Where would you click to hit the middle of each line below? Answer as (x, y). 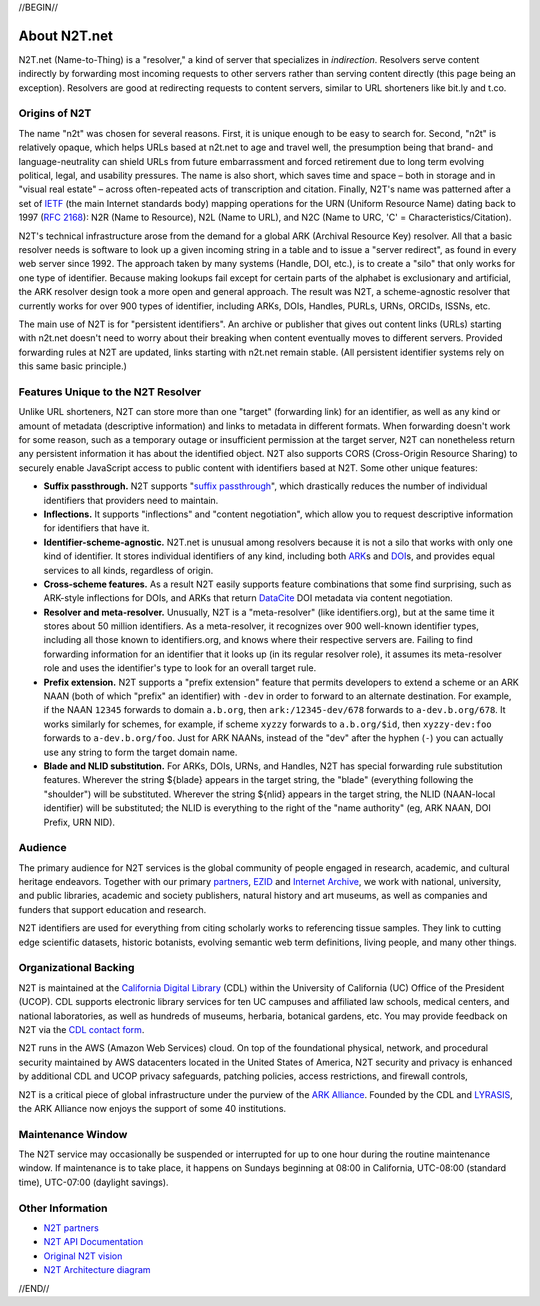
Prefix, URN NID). (79, 822)
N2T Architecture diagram (97, 1270)
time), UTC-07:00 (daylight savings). (93, 1182)
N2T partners (71, 1227)
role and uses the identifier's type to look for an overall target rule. (180, 668)
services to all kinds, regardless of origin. (128, 570)
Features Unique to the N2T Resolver (110, 392)
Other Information (63, 1208)
